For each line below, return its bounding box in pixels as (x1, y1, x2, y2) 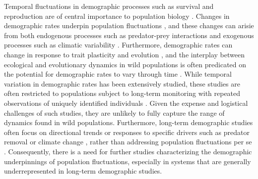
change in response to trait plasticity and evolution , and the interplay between (4, 49, 245, 59)
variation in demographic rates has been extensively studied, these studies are (4, 78, 240, 89)
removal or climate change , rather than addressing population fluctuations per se (4, 136, 252, 147)
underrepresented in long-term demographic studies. (4, 166, 162, 176)
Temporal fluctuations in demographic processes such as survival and (4, 1, 214, 11)
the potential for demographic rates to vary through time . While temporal (4, 69, 232, 79)
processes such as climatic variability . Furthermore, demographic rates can (4, 40, 233, 50)
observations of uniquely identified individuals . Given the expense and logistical (4, 97, 248, 108)
